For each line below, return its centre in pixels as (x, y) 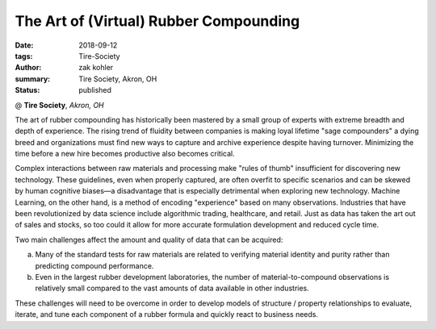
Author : (28, 68)
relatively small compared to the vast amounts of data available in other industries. (172, 288)
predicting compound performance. (94, 265)
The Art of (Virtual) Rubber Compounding (157, 21)
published (95, 90)
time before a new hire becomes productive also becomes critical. (125, 154)
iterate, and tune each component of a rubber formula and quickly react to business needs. (167, 314)
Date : (24, 45)
